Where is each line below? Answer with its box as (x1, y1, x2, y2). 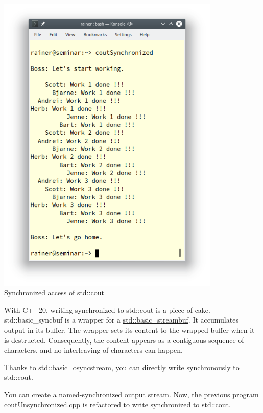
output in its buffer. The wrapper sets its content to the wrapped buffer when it (4, 325, 255, 335)
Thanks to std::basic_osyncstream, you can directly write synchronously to (4, 361, 240, 372)
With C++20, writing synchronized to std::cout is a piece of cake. (4, 304, 210, 315)
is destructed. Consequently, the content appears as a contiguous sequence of (4, 334, 244, 345)
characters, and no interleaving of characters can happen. (4, 345, 183, 355)
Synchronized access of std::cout (4, 287, 104, 298)
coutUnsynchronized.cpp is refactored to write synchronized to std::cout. (4, 399, 231, 409)
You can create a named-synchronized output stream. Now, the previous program (4, 389, 259, 399)
